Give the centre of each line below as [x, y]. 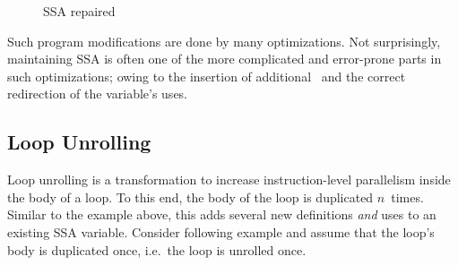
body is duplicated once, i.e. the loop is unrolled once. [157, 249]
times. [407, 197]
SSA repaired [79, 11]
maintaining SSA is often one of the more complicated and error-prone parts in [225, 59]
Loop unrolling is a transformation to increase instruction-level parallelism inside [229, 180]
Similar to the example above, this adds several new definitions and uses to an [222, 214]
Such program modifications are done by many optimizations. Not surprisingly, [224, 41]
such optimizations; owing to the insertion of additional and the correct [207, 76]
